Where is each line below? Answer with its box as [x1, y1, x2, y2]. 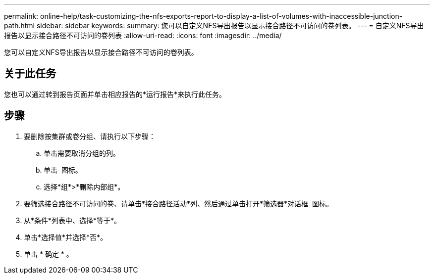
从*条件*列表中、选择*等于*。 [24, 216, 121, 225]
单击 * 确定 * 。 [24, 249, 73, 258]
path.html [4, 21, 35, 30]
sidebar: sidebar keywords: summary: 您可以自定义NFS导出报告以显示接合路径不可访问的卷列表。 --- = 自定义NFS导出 [36, 21, 424, 30]
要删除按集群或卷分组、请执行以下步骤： [24, 132, 156, 140]
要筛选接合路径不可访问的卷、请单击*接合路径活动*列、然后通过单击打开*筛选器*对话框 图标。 [24, 199, 333, 208]
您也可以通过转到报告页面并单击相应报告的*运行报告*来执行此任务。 [4, 90, 226, 98]
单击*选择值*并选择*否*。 [24, 232, 108, 241]
